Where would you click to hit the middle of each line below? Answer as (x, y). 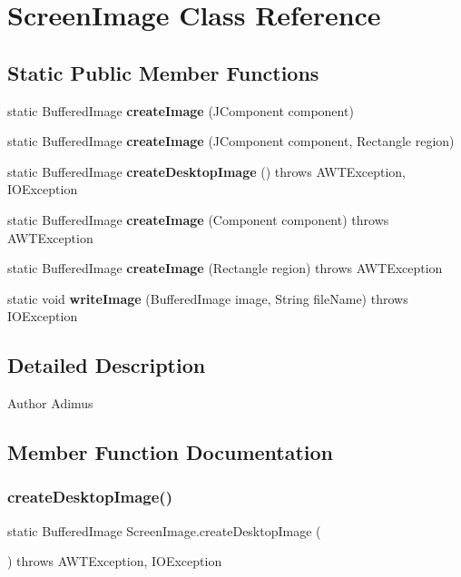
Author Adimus (50, 403)
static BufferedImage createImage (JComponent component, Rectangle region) (231, 141)
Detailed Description (107, 365)
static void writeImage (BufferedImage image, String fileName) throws (208, 298)
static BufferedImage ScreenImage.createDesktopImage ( (164, 530)
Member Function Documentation (171, 452)
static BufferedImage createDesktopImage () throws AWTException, (207, 171)
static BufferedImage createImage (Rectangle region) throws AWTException (225, 268)
